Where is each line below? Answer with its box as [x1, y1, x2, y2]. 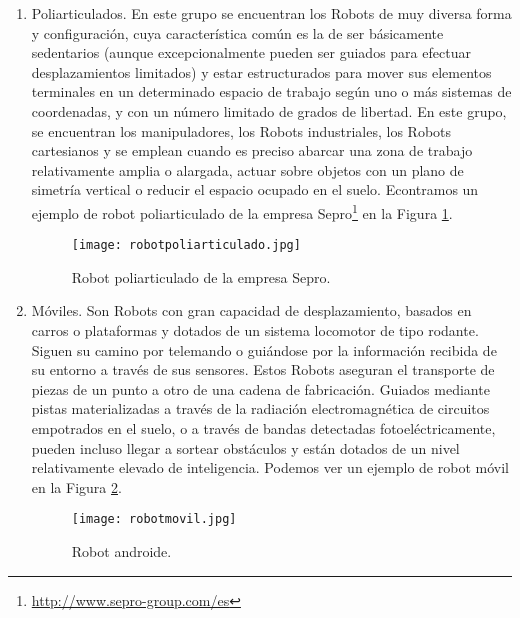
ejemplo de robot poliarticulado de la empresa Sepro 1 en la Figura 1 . [31, 199, 453, 223]
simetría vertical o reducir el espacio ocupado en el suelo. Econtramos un [31, 179, 479, 200]
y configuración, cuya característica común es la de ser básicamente [31, 22, 444, 43]
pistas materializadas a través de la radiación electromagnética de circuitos [31, 398, 490, 419]
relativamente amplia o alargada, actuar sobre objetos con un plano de [31, 159, 464, 180]
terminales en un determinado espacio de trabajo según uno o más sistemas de [31, 81, 512, 102]
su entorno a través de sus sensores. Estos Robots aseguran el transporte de [31, 359, 495, 380]
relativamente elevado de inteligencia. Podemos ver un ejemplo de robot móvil [31, 457, 509, 478]
